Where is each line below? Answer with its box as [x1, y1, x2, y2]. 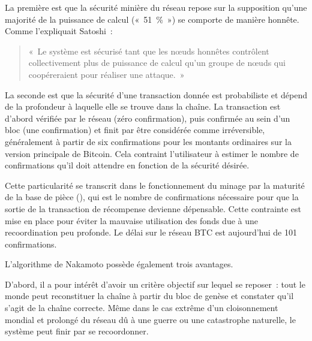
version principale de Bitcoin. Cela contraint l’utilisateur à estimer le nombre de [5, 147, 299, 159]
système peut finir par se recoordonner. [5, 325, 149, 337]
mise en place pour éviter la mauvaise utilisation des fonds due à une [5, 214, 259, 227]
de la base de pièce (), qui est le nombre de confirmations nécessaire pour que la [5, 191, 299, 203]
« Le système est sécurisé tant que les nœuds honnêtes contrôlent [28, 44, 269, 57]
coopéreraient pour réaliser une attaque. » [28, 68, 185, 80]
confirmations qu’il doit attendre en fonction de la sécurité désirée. [5, 159, 250, 171]
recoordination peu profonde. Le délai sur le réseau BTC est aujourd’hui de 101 [5, 226, 297, 239]
